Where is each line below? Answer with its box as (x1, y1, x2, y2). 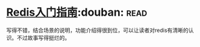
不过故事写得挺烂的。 (16, 34, 70, 41)
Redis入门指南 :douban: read (6, 5, 147, 19)
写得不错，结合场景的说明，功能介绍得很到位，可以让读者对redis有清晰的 (6, 27, 189, 34)
